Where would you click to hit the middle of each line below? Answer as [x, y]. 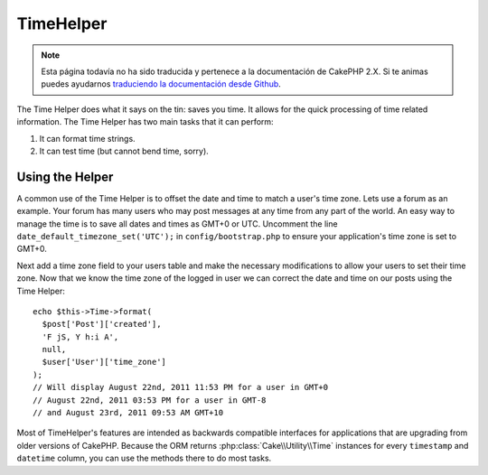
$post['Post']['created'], [102, 324]
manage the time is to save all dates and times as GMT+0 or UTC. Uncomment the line [177, 224]
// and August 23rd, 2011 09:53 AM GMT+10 [128, 413]
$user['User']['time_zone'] [104, 362]
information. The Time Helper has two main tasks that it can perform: [145, 122]
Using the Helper [65, 177]
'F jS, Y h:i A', [80, 337]
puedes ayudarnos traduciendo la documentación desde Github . [161, 84]
